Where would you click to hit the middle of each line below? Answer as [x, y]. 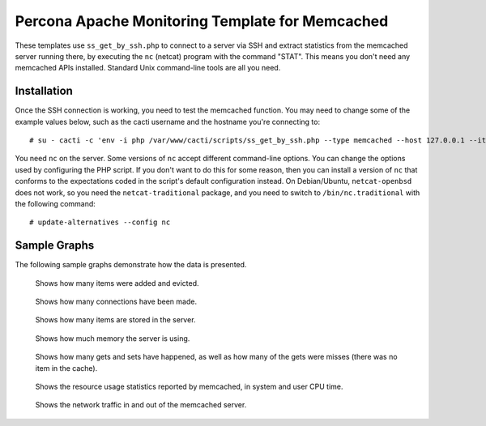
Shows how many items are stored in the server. [115, 320]
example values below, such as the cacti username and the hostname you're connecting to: [167, 121]
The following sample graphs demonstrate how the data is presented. [131, 265]
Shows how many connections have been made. [116, 302]
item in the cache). [66, 368]
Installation [44, 91]
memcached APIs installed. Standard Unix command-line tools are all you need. [148, 68]
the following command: [55, 203]
